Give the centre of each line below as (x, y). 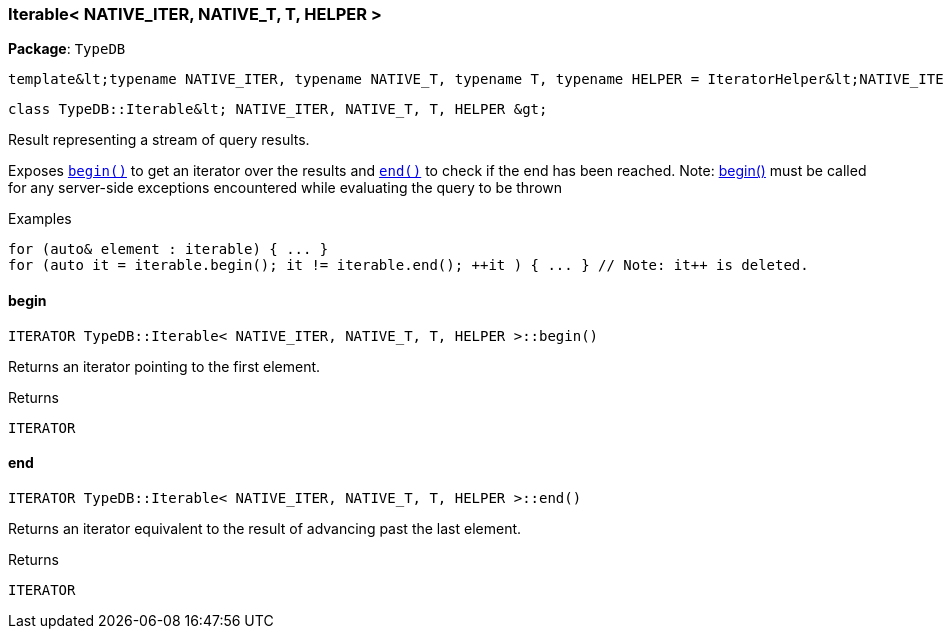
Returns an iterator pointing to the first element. (164, 366)
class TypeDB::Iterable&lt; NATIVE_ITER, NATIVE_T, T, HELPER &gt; (278, 109)
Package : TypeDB (67, 49)
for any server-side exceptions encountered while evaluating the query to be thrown (285, 188)
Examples (40, 219)
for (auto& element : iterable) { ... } (168, 249)
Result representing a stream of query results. (159, 140)
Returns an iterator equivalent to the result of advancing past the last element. (265, 528)
